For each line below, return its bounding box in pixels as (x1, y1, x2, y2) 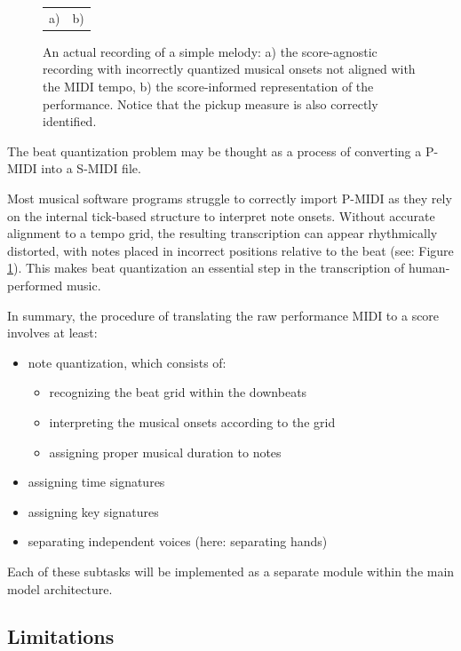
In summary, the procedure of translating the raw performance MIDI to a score (7, 306, 440, 324)
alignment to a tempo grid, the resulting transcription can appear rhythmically (7, 224, 438, 242)
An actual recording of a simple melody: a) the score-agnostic (43, 42, 378, 60)
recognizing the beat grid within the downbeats (49, 383, 307, 401)
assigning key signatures (28, 502, 159, 520)
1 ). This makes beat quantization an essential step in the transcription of (7, 258, 405, 277)
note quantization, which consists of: (28, 353, 227, 371)
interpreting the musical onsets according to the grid (49, 412, 336, 431)
